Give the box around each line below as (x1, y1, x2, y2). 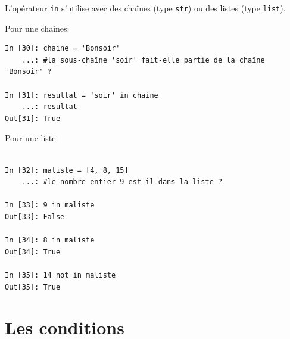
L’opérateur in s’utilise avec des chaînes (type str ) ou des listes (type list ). (5, 2, 286, 14)
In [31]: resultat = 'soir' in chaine (5, 91, 158, 99)
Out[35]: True (5, 282, 61, 291)
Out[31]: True (5, 114, 61, 123)
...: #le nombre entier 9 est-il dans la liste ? (21, 178, 223, 186)
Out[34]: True (5, 247, 61, 256)
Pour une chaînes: (5, 21, 70, 34)
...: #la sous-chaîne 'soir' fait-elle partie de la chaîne (21, 55, 265, 64)
